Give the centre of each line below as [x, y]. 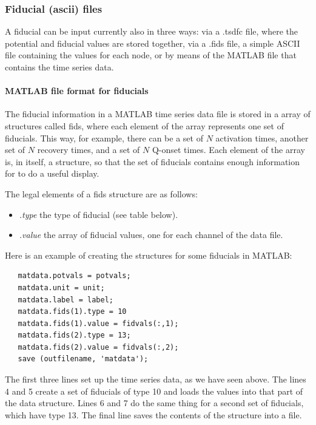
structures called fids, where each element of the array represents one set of [144, 125]
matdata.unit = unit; [61, 287]
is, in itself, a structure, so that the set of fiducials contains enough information [153, 161]
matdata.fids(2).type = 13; [74, 335]
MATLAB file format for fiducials [77, 91]
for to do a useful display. [52, 173]
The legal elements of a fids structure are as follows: [101, 193]
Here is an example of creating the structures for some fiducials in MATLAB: [149, 255]
